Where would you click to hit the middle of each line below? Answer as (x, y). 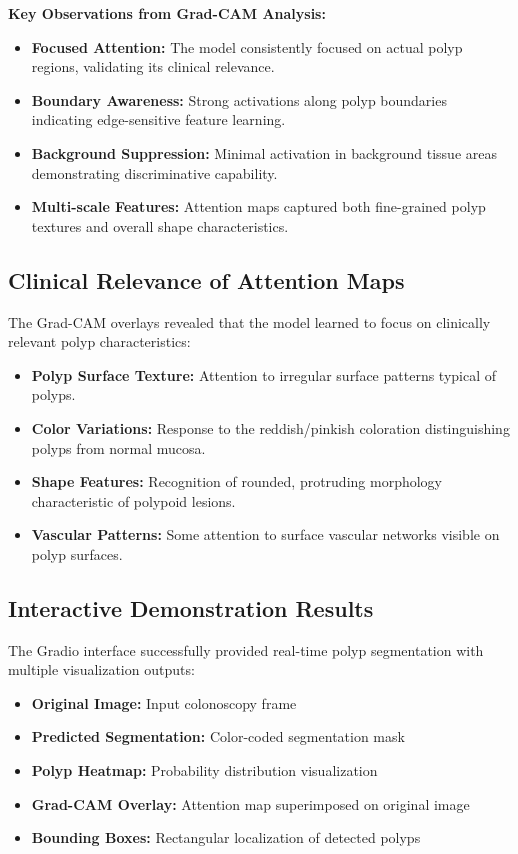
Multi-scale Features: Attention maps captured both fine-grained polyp (258, 206)
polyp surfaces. (77, 553)
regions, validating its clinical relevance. (153, 66)
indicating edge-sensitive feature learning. (158, 119)
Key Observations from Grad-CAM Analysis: (167, 13)
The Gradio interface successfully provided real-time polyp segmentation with (246, 649)
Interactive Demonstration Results (191, 607)
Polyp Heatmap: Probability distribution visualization (204, 770)
